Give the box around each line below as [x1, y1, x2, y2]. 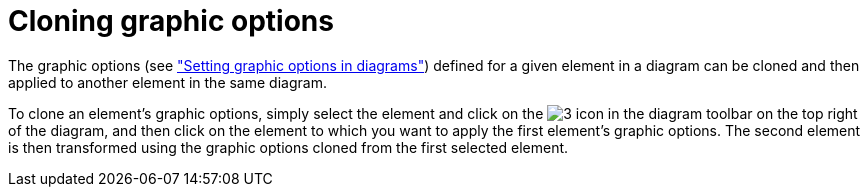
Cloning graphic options [8, 4, 334, 38]
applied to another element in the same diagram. [8, 73, 327, 91]
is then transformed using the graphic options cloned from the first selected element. [8, 138, 569, 156]
